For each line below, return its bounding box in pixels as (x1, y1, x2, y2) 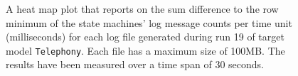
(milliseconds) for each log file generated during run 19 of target (6, 29, 284, 44)
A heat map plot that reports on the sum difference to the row (6, 1, 279, 16)
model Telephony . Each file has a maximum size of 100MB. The (6, 43, 285, 58)
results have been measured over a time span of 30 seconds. (6, 57, 264, 72)
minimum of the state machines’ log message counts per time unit (6, 15, 292, 30)
